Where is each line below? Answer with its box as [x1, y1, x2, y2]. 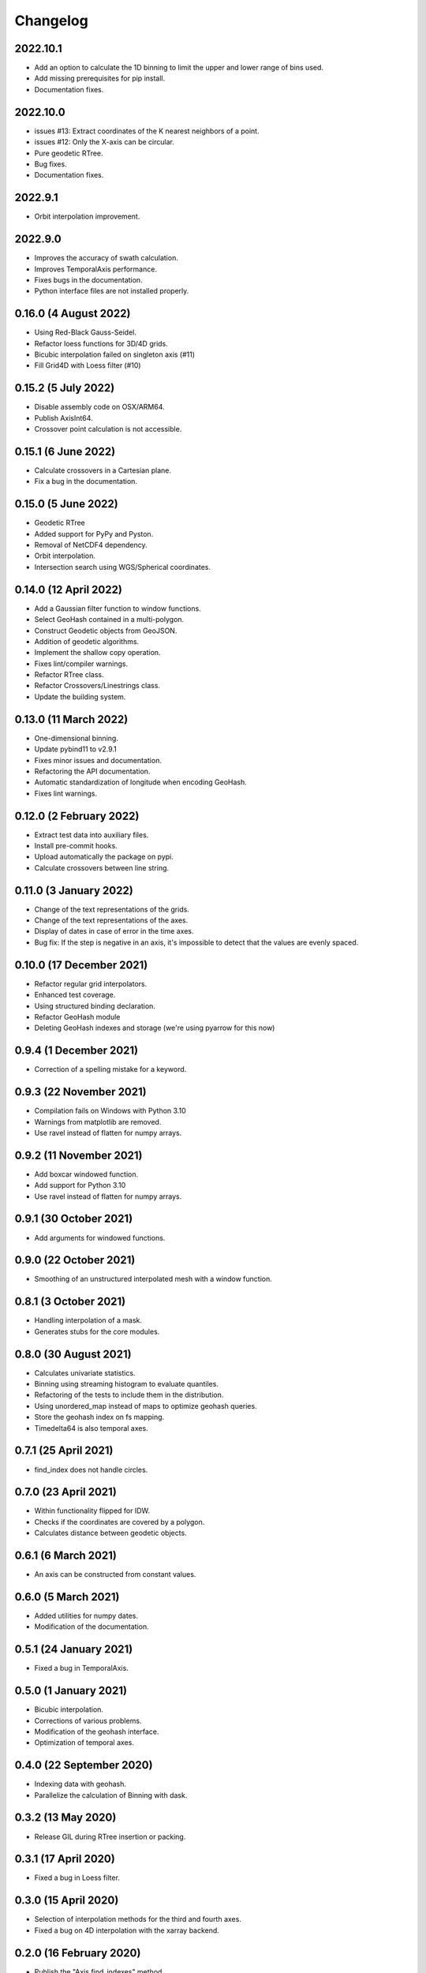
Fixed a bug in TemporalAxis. [34, 1664, 129, 1673]
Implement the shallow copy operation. [34, 648, 161, 657]
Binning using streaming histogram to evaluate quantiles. [34, 1380, 219, 1389]
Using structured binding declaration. [34, 1001, 155, 1010]
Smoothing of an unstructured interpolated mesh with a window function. [34, 1275, 272, 1284]
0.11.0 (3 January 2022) [14, 884, 133, 897]
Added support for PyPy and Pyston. [34, 529, 154, 538]
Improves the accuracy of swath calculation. [34, 253, 179, 263]
